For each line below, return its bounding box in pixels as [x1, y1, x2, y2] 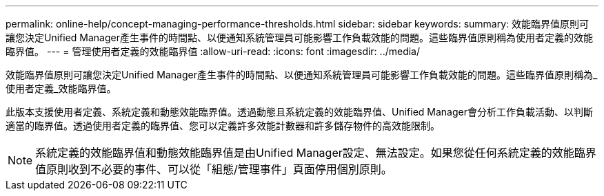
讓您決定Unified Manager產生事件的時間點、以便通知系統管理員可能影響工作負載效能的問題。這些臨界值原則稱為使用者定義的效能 [6, 32, 593, 43]
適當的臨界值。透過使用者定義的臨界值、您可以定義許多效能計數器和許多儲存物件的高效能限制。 [6, 120, 440, 131]
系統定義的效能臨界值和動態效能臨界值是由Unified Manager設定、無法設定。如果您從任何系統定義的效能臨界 [35, 146, 596, 160]
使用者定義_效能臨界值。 [6, 83, 117, 94]
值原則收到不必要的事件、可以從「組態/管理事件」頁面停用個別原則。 [35, 162, 392, 176]
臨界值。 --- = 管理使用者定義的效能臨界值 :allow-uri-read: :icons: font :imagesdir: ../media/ [6, 45, 421, 57]
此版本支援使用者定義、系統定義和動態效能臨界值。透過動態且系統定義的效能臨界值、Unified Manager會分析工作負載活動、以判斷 [6, 106, 593, 118]
